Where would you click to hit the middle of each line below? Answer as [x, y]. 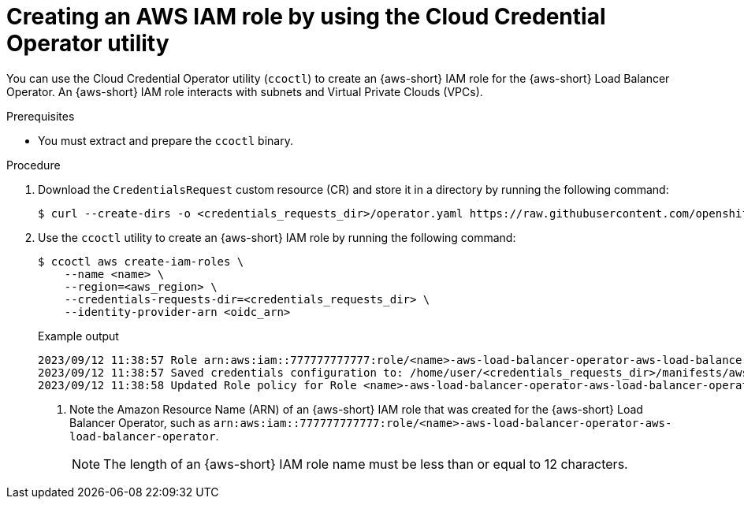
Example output [78, 336]
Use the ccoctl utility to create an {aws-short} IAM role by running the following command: [277, 237]
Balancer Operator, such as [140, 422]
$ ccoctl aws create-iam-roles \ [141, 261]
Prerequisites [41, 116]
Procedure [33, 165]
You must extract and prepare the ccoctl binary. [166, 140]
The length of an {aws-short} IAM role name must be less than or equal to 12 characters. [366, 464]
